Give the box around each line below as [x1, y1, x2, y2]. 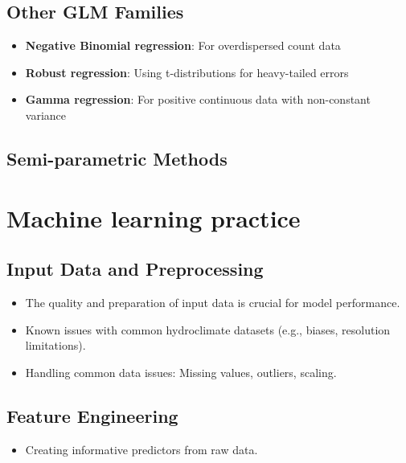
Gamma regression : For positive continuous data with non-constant [25, 91, 371, 108]
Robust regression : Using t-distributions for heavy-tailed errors [25, 64, 349, 80]
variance [25, 106, 67, 123]
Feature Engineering [6, 403, 178, 428]
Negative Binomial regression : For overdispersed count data [25, 37, 341, 54]
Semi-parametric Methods [6, 145, 228, 170]
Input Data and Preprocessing [6, 256, 264, 281]
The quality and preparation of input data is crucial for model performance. [25, 293, 400, 310]
